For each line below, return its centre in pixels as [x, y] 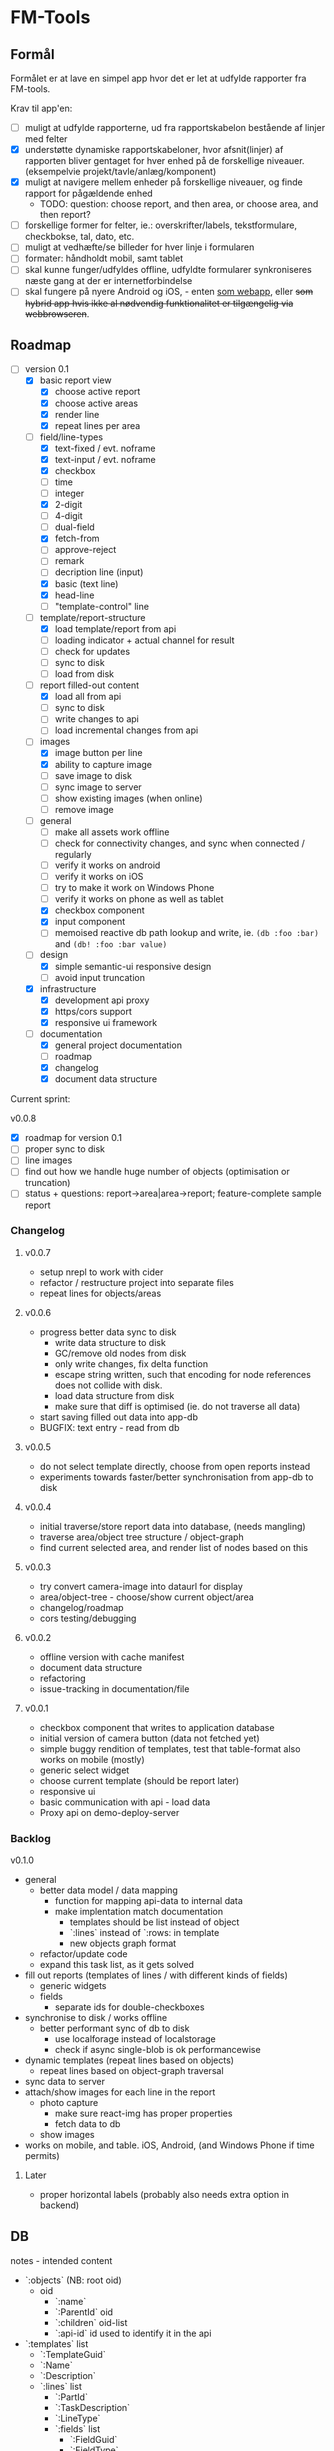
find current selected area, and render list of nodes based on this [173, 1547]
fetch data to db [87, 2124]
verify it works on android [107, 865]
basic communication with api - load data [125, 1802]
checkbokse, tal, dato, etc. [79, 237]
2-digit [68, 505]
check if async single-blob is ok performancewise [158, 2050]
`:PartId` [71, 2397]
